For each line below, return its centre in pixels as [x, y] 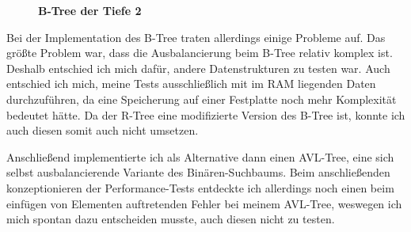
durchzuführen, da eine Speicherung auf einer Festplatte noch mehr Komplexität [202, 99]
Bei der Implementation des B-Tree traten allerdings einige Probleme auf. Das [196, 37]
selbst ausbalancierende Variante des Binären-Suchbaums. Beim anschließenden [198, 172]
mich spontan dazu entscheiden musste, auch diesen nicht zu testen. [171, 219]
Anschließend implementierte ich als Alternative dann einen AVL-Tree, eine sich [200, 156]
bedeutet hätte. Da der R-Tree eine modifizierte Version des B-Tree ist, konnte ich [206, 114]
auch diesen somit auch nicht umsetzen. [103, 130]
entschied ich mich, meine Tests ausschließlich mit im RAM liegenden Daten [191, 84]
